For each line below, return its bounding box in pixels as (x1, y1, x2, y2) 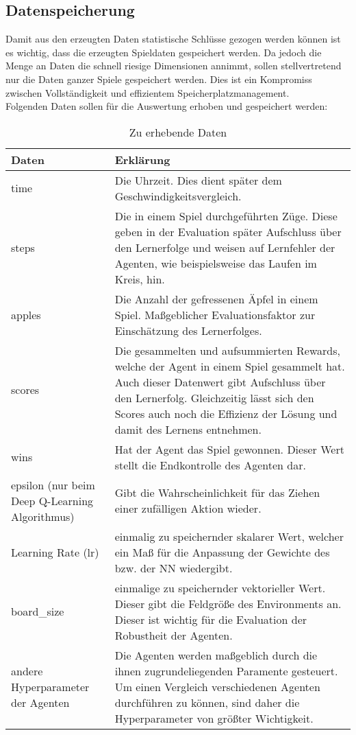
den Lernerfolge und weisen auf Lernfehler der (114, 239, 335, 255)
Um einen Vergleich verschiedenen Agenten (114, 678, 320, 695)
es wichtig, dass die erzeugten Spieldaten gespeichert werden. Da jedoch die (5, 45, 322, 59)
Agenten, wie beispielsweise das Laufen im (114, 255, 317, 271)
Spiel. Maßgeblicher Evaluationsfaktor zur (114, 306, 316, 323)
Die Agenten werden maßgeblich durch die (114, 646, 318, 663)
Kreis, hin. (114, 270, 165, 287)
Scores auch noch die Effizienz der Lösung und (114, 405, 338, 421)
